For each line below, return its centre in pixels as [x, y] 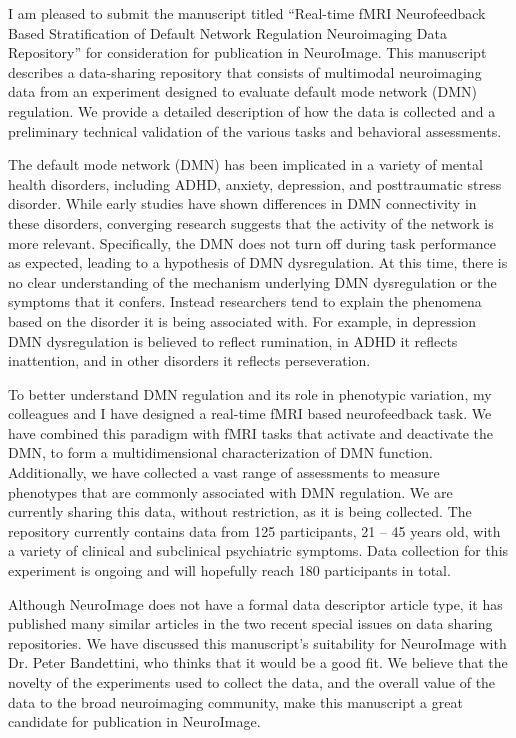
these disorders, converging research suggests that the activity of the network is [251, 222]
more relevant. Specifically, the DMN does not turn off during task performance [252, 242]
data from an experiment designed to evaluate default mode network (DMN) [242, 91]
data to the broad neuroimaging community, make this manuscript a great [235, 701]
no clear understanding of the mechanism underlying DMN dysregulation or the [252, 281]
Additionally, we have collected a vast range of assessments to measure [224, 472]
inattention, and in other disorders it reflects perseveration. [189, 360]
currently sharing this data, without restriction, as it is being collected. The [240, 511]
